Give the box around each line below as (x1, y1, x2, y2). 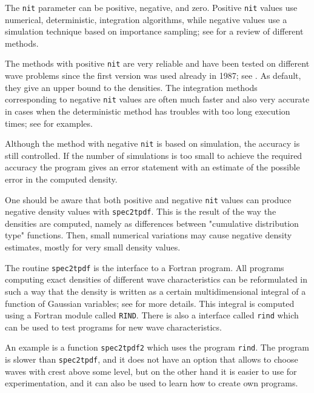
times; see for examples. (5, 116, 93, 129)
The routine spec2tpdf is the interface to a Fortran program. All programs (5, 261, 284, 274)
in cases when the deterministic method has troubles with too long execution (5, 104, 290, 117)
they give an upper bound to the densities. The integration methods (5, 81, 258, 93)
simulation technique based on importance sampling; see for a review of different (5, 25, 304, 38)
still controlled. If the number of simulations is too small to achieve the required (5, 149, 302, 161)
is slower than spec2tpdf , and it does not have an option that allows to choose (5, 353, 298, 365)
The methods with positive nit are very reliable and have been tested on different (5, 57, 310, 70)
